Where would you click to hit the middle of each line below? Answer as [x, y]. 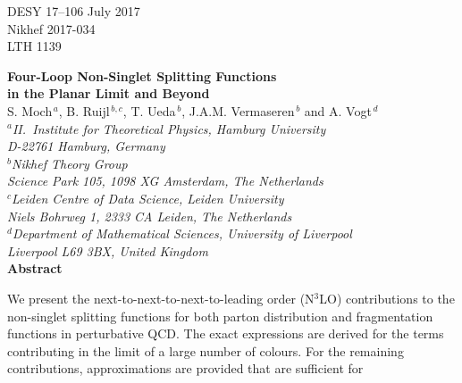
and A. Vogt [338, 110]
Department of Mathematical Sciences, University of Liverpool [182, 233]
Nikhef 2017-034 [51, 28]
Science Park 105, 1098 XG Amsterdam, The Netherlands [165, 181]
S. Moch [30, 110]
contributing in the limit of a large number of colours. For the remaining [206, 350]
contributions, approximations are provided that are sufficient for [185, 368]
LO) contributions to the [387, 298]
